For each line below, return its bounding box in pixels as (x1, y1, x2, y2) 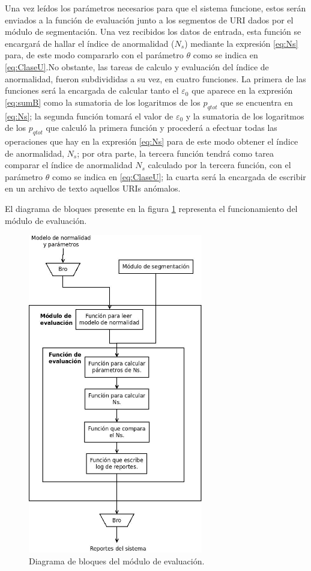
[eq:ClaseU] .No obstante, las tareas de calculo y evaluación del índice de (5, 60, 269, 73)
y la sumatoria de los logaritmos (186, 109, 304, 122)
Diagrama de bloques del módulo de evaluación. (29, 554, 205, 567)
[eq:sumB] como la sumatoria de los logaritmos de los (5, 95, 201, 108)
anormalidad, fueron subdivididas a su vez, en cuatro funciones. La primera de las (5, 72, 306, 85)
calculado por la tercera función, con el (148, 159, 291, 171)
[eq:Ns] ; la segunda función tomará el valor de (5, 109, 174, 122)
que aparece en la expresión (192, 84, 293, 97)
